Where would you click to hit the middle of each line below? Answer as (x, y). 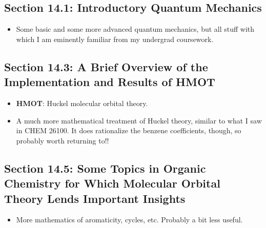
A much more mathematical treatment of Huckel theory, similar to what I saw (139, 120)
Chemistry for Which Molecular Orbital (112, 183)
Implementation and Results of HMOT (110, 82)
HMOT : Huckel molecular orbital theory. (82, 103)
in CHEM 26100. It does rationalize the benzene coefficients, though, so (129, 130)
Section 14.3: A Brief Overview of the (106, 66)
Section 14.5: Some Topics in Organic (105, 168)
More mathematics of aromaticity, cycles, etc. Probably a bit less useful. (129, 220)
